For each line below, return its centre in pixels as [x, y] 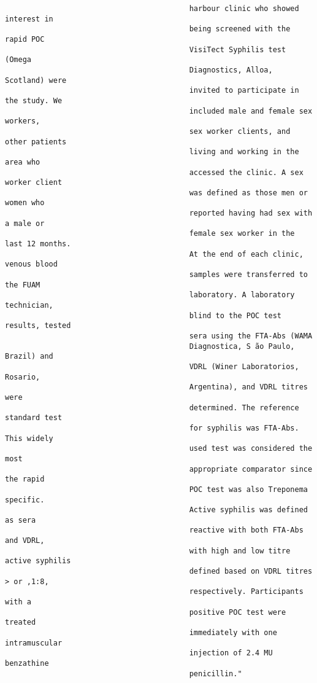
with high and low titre [240, 551]
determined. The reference [244, 408]
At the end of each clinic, [246, 254]
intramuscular [34, 643]
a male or [25, 223]
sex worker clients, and [240, 131]
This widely [29, 438]
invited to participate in [244, 91]
